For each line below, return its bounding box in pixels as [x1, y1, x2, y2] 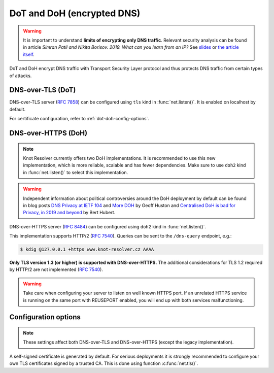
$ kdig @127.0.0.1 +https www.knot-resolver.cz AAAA [20, 247, 154, 252]
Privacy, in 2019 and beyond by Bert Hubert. [23, 210, 116, 216]
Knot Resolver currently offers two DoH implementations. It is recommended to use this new [23, 155, 216, 161]
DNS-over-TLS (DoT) [9, 86, 76, 94]
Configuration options [9, 313, 81, 322]
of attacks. [9, 73, 32, 79]
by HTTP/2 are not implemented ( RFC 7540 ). [9, 266, 104, 273]
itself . [23, 51, 35, 57]
